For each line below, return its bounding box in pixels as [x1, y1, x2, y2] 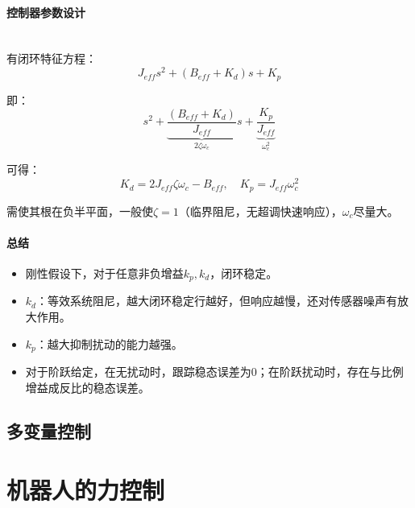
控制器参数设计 [6, 3, 85, 20]
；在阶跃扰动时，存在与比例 [256, 363, 404, 380]
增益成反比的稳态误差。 [25, 378, 150, 395]
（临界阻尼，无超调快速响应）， [178, 202, 342, 219]
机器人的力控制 [6, 473, 165, 506]
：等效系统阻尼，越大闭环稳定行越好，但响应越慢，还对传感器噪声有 [35, 292, 397, 309]
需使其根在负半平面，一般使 [6, 202, 153, 219]
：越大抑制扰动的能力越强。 [35, 335, 183, 352]
